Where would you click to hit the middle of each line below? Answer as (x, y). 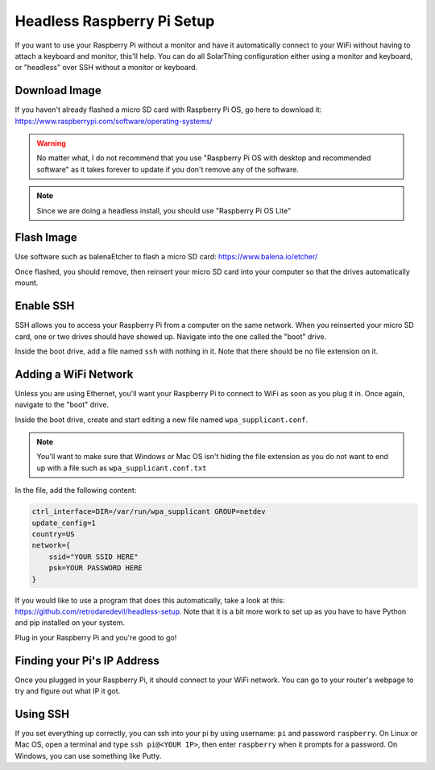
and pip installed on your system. (70, 623)
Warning (51, 143)
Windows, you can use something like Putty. (88, 756)
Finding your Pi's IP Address (87, 660)
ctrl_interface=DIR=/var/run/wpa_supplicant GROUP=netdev (149, 512)
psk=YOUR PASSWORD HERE (95, 568)
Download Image (58, 91)
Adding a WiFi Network (74, 374)
